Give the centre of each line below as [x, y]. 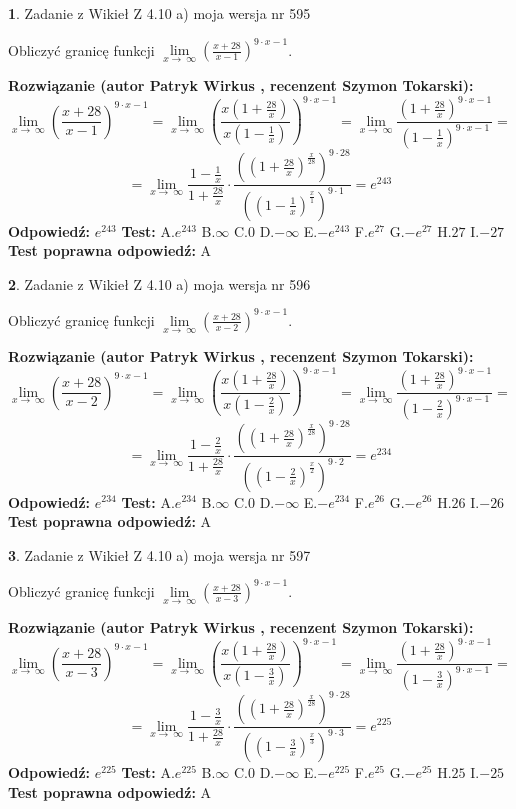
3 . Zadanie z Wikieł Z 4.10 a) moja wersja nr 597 [159, 554]
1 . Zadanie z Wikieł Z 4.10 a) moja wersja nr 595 [159, 13]
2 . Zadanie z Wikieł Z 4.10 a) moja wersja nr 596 [159, 283]
